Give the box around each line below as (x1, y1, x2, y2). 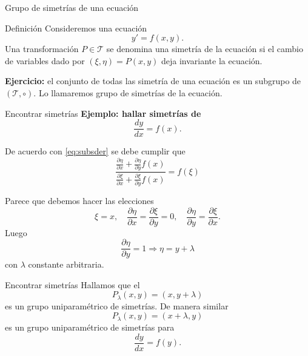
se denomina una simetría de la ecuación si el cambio (106, 42, 303, 55)
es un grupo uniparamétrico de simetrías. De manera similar (5, 299, 229, 312)
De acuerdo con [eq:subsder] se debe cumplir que (5, 145, 186, 157)
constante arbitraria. (28, 258, 104, 271)
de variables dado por (5, 54, 85, 67)
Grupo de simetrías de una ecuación (5, 1, 139, 13)
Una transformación (5, 42, 79, 55)
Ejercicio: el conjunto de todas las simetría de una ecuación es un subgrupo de (5, 74, 301, 87)
